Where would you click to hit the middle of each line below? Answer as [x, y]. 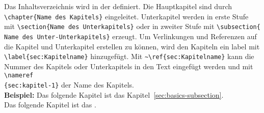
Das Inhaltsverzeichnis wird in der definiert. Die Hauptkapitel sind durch [118, 6]
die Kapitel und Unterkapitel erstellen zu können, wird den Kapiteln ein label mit [132, 46]
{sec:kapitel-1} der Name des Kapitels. [69, 85]
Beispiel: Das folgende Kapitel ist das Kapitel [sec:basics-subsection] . [114, 94]
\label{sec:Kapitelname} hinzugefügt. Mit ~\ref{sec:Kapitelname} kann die [129, 56]
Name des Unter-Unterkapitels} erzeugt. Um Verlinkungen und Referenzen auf [130, 36]
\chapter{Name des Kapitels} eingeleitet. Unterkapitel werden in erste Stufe [126, 16]
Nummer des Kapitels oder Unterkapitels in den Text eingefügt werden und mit [129, 66]
